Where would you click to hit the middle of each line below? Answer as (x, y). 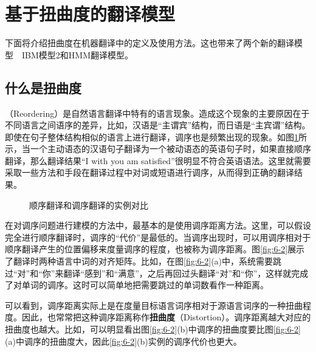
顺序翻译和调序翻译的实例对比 (89, 205)
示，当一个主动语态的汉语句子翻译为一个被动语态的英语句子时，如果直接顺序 (158, 149)
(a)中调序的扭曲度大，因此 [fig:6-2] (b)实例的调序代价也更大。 (123, 341)
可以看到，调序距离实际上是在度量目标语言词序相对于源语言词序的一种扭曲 (154, 305)
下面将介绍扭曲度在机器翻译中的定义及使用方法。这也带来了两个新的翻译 (149, 43)
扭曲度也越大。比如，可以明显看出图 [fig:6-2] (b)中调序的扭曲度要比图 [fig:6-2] (153, 329)
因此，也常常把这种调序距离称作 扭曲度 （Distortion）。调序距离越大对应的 (166, 317)
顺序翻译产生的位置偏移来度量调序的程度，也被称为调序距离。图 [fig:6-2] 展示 (155, 249)
